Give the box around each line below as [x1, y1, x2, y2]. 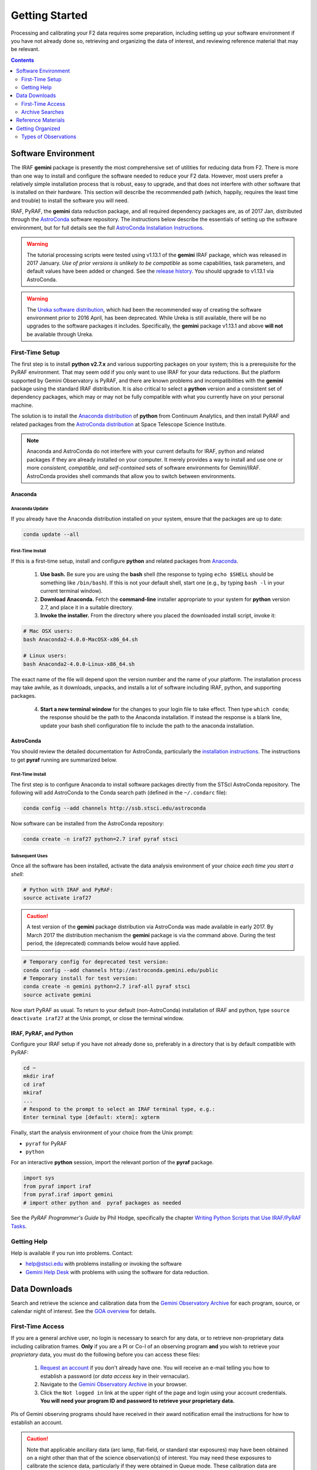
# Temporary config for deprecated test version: [23, 958, 169, 965]
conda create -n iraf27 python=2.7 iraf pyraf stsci [23, 836, 178, 843]
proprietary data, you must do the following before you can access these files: [11, 1351, 201, 1358]
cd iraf [23, 1081, 45, 1088]
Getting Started [11, 9, 88, 22]
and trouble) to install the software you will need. [11, 197, 129, 204]
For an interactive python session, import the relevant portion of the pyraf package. [11, 1159, 214, 1166]
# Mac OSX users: [23, 628, 73, 634]
